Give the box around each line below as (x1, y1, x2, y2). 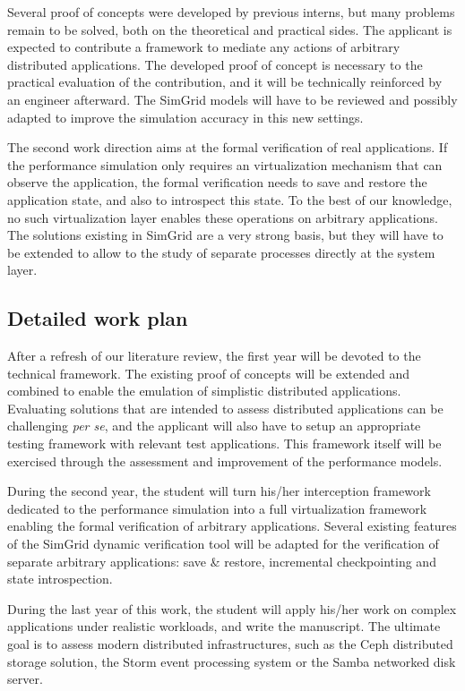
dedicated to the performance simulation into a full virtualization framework (7, 499, 427, 517)
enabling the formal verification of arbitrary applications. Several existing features (7, 516, 457, 535)
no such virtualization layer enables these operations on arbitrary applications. (7, 208, 438, 226)
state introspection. (7, 569, 113, 588)
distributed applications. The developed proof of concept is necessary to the (7, 55, 423, 73)
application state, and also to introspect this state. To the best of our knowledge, (7, 190, 452, 209)
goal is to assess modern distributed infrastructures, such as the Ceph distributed (7, 635, 453, 653)
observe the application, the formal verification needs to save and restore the (7, 173, 427, 192)
